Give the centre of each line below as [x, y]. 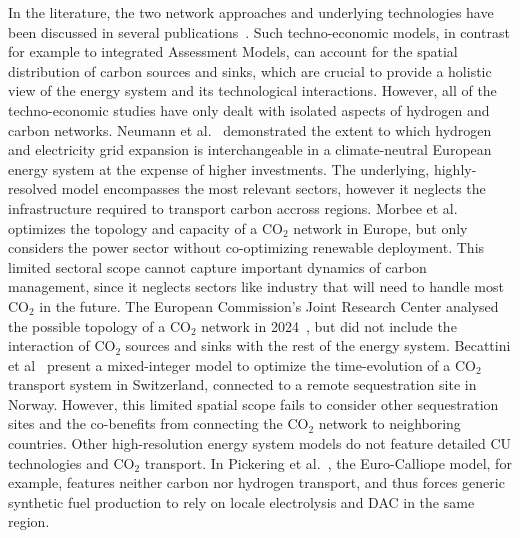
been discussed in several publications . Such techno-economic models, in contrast [259, 31]
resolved [33, 188]
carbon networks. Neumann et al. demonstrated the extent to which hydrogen [250, 129]
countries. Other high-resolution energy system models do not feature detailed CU [260, 443]
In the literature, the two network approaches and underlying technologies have [251, 12]
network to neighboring [389, 423]
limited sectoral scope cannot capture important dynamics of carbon [217, 266]
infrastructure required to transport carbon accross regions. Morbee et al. [233, 207]
